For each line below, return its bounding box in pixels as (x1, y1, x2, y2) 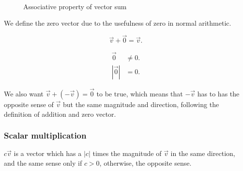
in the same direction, (170, 148, 235, 158)
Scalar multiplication (4, 129, 87, 141)
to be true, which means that (96, 88, 183, 98)
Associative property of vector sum (23, 1, 127, 11)
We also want (4, 88, 44, 98)
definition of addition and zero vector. (4, 109, 116, 119)
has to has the (197, 88, 240, 98)
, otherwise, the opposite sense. (99, 157, 192, 168)
